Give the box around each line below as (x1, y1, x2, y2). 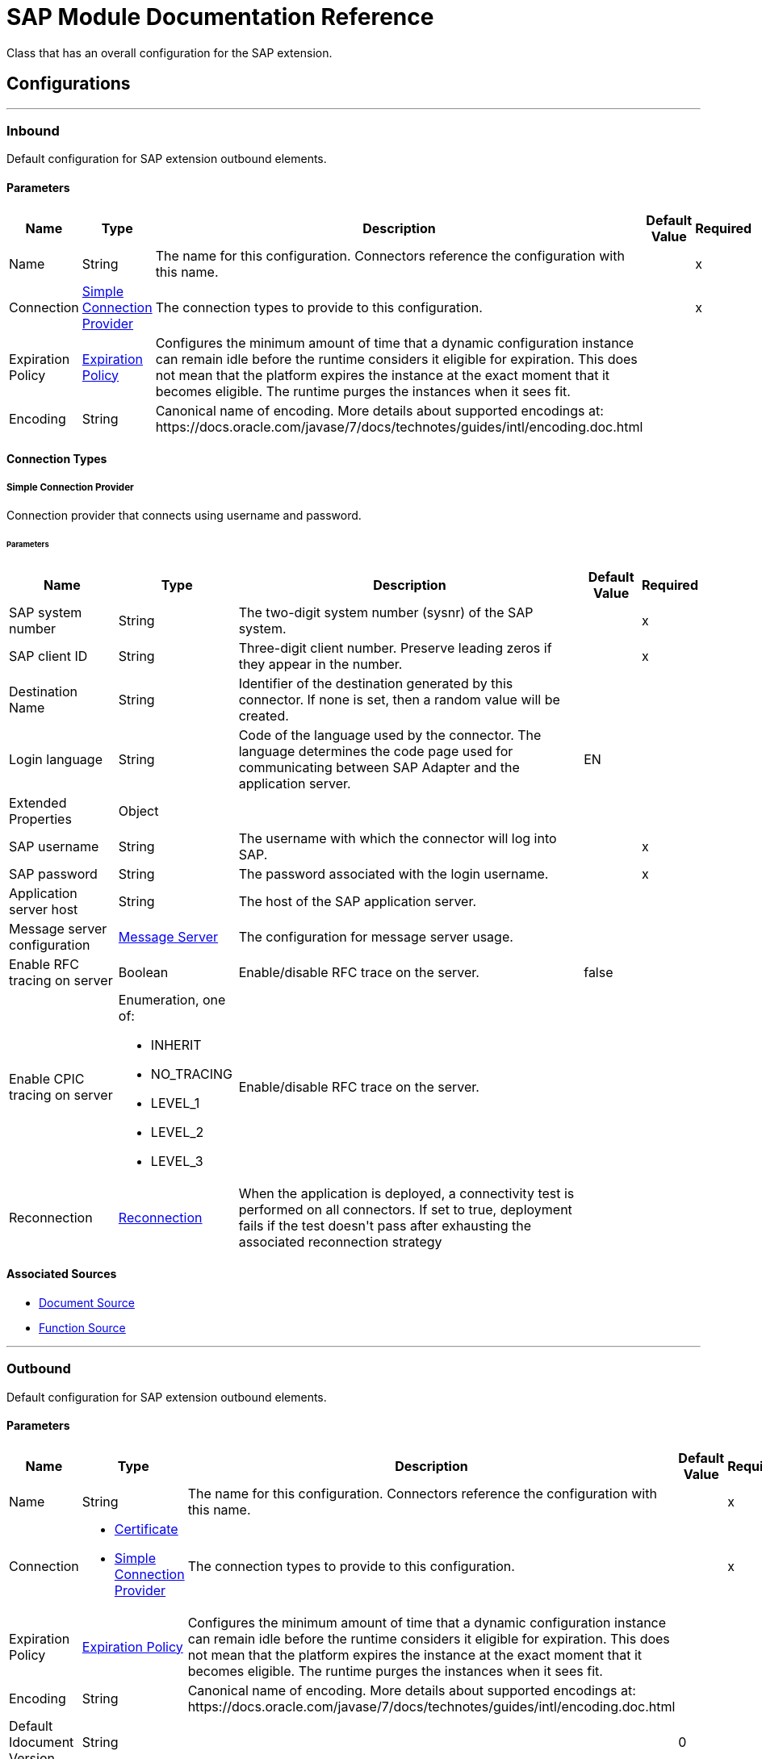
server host (9, 900, 78, 917)
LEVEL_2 (150, 1123, 204, 1140)
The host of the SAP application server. (238, 892, 477, 909)
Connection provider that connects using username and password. (6, 508, 362, 522)
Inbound (6, 122, 60, 139)
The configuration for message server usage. (238, 928, 513, 945)
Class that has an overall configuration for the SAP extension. (6, 45, 333, 60)
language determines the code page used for (238, 742, 513, 759)
